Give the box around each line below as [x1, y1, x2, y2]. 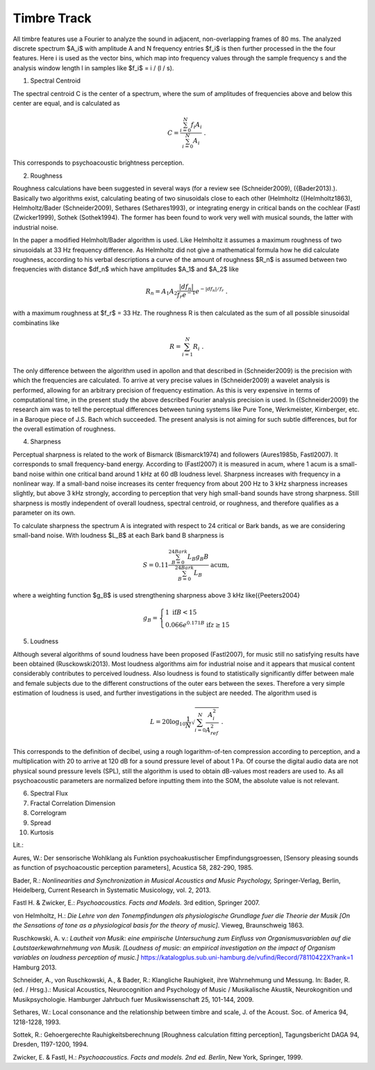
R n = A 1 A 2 [145, 287, 178, 297]
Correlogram [30, 809, 67, 817]
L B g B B [187, 553, 209, 563]
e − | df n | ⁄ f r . [195, 286, 228, 295]
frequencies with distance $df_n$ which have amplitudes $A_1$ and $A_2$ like [12, 265, 239, 274]
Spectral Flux [30, 789, 69, 798]
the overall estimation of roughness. [12, 425, 116, 434]
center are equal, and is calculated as [12, 99, 121, 107]
